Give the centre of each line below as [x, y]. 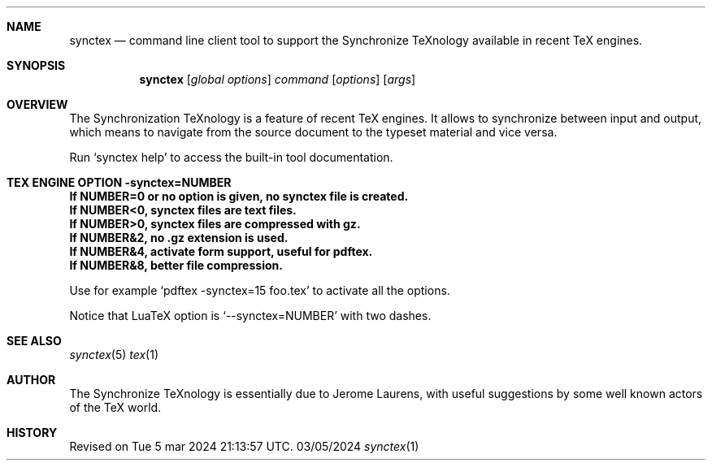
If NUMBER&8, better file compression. [176, 265]
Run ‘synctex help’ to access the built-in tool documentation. [231, 157]
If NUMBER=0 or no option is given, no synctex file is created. [239, 196]
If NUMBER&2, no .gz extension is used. [179, 238]
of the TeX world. [115, 407]
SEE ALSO [34, 341]
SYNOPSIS [36, 65]
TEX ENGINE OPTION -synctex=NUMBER [119, 182]
